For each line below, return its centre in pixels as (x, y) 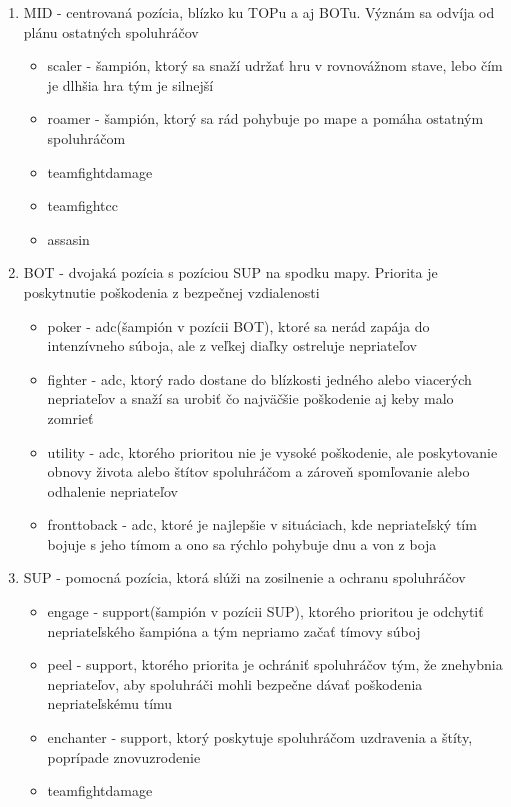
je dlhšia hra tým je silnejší (130, 84)
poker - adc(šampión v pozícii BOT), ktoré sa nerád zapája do (238, 325)
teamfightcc (82, 205)
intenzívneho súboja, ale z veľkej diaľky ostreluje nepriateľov (232, 345)
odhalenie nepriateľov (112, 490)
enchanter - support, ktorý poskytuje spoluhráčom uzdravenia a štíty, (260, 737)
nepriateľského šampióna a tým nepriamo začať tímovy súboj (234, 630)
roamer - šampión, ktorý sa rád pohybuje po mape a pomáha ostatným (265, 118)
